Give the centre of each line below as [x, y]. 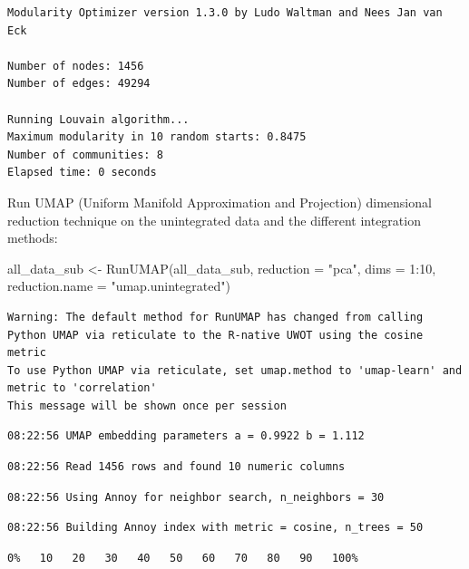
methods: [33, 238]
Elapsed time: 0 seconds [82, 173]
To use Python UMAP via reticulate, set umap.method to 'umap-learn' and [235, 370]
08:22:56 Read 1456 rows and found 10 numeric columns [176, 467]
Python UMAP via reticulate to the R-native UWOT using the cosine [215, 335]
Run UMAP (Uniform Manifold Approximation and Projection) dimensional [220, 202]
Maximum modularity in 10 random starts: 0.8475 [157, 137]
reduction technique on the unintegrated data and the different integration [214, 220]
